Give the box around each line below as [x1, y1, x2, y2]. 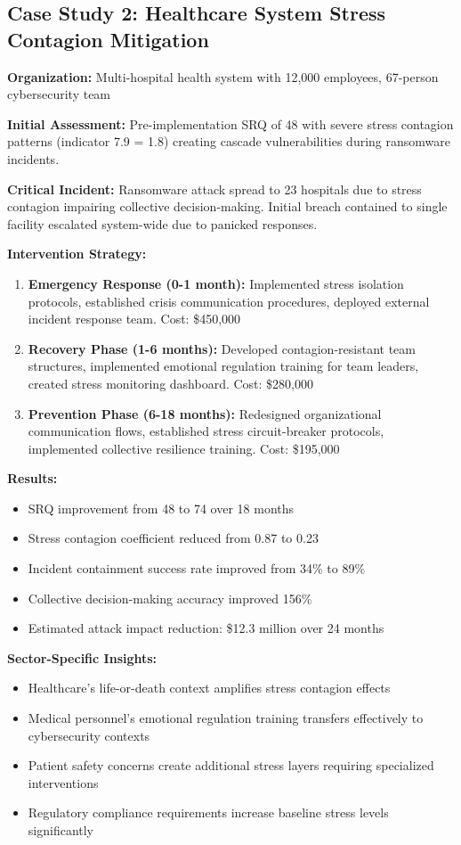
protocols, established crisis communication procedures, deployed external [28, 291, 430, 310]
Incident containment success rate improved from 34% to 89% [28, 559, 366, 578]
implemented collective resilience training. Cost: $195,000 [28, 439, 340, 457]
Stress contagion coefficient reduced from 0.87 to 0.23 [28, 529, 319, 547]
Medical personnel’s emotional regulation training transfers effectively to [28, 709, 424, 727]
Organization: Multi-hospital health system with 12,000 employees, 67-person [7, 67, 439, 86]
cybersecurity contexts [28, 726, 150, 744]
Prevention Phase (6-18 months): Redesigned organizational [28, 404, 382, 422]
